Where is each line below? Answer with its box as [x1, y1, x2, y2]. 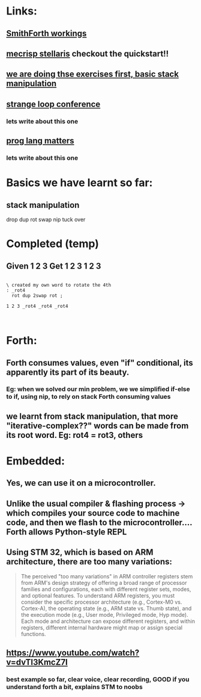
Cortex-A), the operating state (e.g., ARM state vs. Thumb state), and [20, 604, 192, 612]
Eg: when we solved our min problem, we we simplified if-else [6, 385, 190, 393]
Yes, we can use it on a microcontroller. [6, 478, 156, 489]
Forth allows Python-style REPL [6, 527, 127, 537]
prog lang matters [6, 136, 74, 146]
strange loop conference [6, 99, 101, 109]
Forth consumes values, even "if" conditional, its [6, 357, 193, 368]
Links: [6, 4, 38, 18]
